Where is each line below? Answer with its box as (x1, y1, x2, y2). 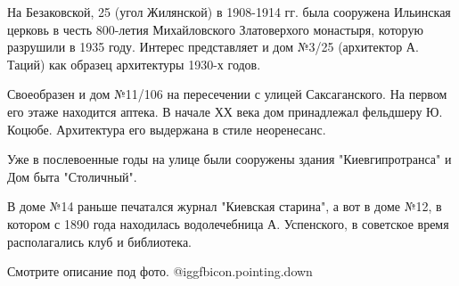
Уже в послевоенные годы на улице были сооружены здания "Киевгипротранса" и (7, 150, 452, 168)
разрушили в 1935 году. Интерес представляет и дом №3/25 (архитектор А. (7, 37, 419, 56)
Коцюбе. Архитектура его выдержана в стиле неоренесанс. (7, 119, 326, 138)
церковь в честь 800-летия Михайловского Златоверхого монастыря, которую (7, 20, 423, 38)
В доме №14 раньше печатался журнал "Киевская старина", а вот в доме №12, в (7, 197, 442, 216)
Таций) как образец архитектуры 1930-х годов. (7, 54, 261, 73)
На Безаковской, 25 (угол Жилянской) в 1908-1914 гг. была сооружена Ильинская (7, 3, 451, 20)
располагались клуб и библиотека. (7, 232, 193, 250)
